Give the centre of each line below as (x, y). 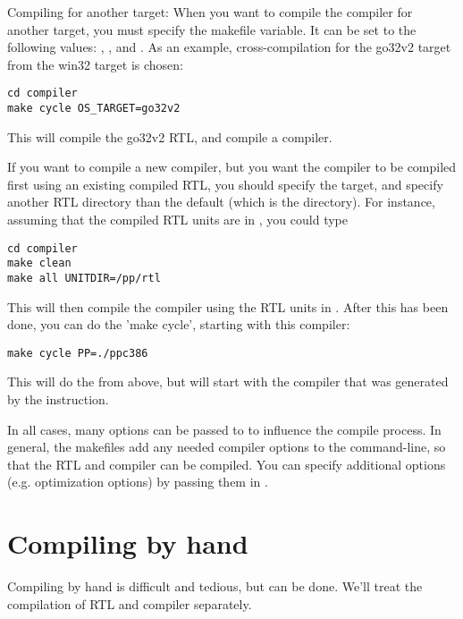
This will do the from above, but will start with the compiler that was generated (228, 382)
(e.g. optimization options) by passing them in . (138, 482)
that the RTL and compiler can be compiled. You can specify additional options (227, 464)
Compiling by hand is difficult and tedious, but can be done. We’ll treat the (215, 586)
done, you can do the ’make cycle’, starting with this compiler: (179, 324)
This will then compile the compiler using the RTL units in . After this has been (228, 306)
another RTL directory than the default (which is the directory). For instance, (221, 202)
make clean (39, 263)
